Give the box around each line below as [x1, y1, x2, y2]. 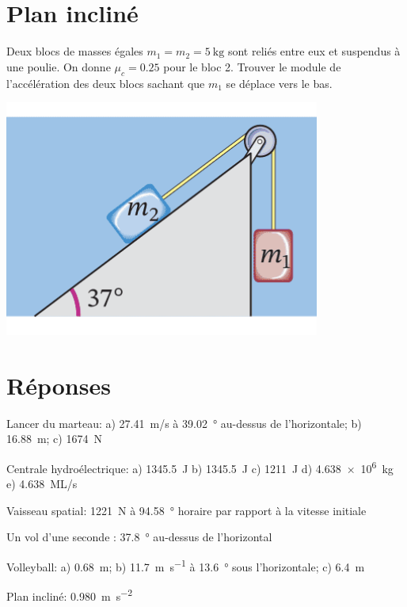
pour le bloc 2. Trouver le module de [163, 58, 341, 74]
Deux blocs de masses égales [6, 43, 143, 59]
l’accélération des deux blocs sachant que [6, 74, 205, 91]
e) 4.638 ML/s [6, 475, 78, 492]
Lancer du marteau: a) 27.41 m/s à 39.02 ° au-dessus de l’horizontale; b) [6, 414, 362, 431]
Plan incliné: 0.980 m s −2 [6, 586, 133, 604]
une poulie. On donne [6, 58, 111, 74]
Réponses [6, 368, 111, 401]
